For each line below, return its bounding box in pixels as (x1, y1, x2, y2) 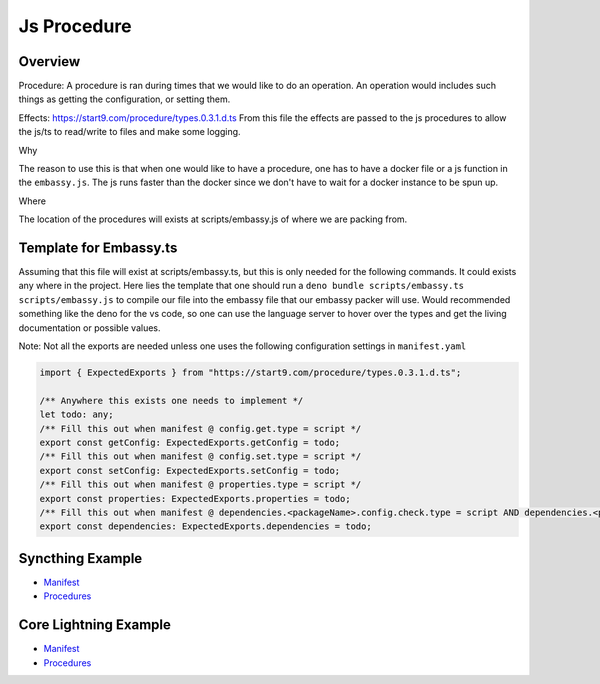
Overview (18, 53, 81, 70)
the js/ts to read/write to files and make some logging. (18, 126, 241, 138)
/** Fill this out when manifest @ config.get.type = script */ (39, 423, 362, 434)
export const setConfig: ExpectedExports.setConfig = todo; (39, 465, 341, 476)
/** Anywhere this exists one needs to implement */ (39, 395, 304, 406)
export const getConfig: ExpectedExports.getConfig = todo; (39, 436, 341, 448)
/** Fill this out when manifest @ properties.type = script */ (39, 479, 362, 490)
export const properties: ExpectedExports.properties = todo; (39, 493, 351, 504)
